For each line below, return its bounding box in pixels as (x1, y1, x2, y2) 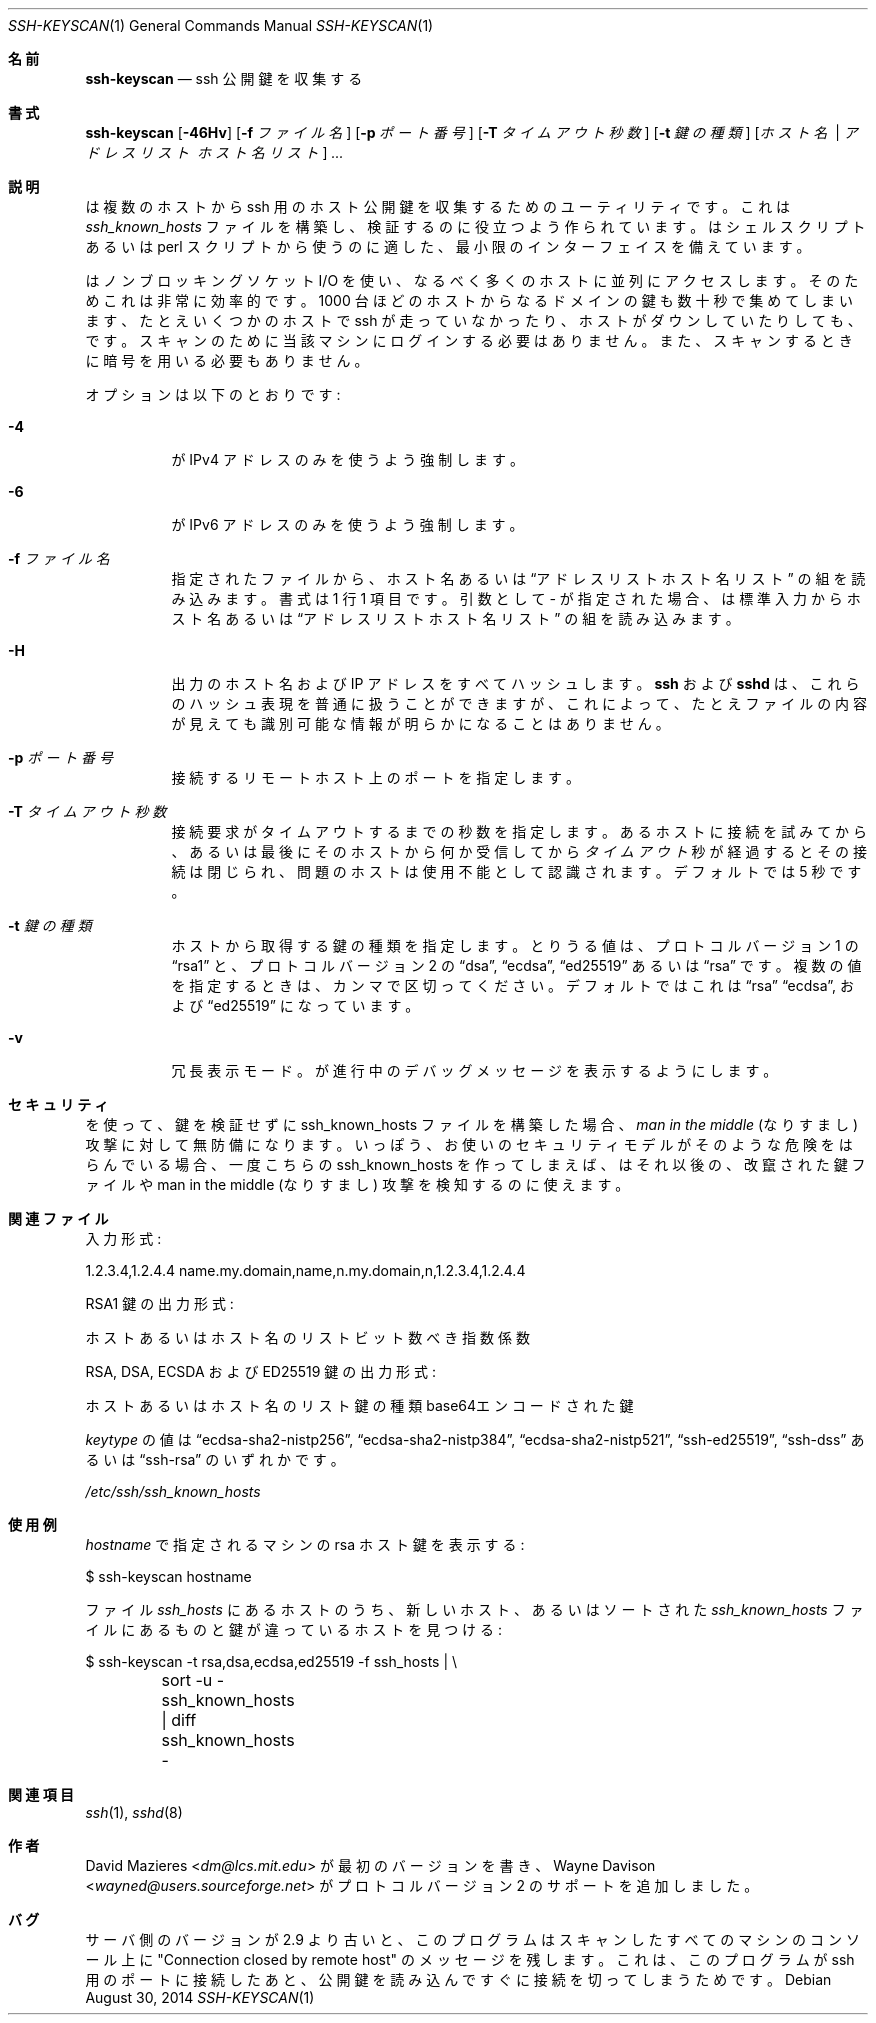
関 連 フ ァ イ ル (8, 1210, 109, 1227)
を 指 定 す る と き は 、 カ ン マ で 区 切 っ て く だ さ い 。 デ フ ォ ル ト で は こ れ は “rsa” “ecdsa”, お (171, 977, 854, 994)
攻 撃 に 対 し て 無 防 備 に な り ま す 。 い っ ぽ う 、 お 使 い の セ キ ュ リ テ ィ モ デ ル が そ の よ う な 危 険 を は (85, 1136, 853, 1153)
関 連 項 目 (8, 1786, 74, 1803)
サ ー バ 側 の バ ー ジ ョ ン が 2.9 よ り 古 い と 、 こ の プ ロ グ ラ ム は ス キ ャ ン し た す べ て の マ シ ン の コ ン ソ (85, 1931, 860, 1948)
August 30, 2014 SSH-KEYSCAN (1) (85, 1989, 315, 2006)
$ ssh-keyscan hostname (85, 1568, 252, 1585)
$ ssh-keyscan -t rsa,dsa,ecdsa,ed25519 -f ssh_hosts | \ (85, 1653, 458, 1670)
